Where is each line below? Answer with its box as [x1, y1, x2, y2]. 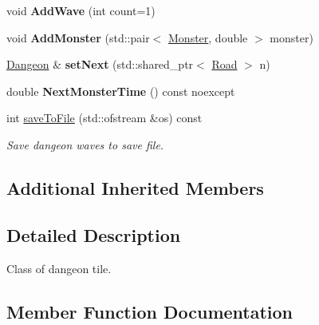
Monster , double [168, 29, 248, 46]
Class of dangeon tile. [6, 260, 112, 276]
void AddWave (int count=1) [6, 2, 156, 18]
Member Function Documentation [6, 299, 293, 323]
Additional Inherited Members [6, 175, 264, 200]
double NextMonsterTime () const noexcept [6, 82, 235, 99]
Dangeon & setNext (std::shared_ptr [6, 56, 194, 73]
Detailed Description [6, 222, 181, 247]
